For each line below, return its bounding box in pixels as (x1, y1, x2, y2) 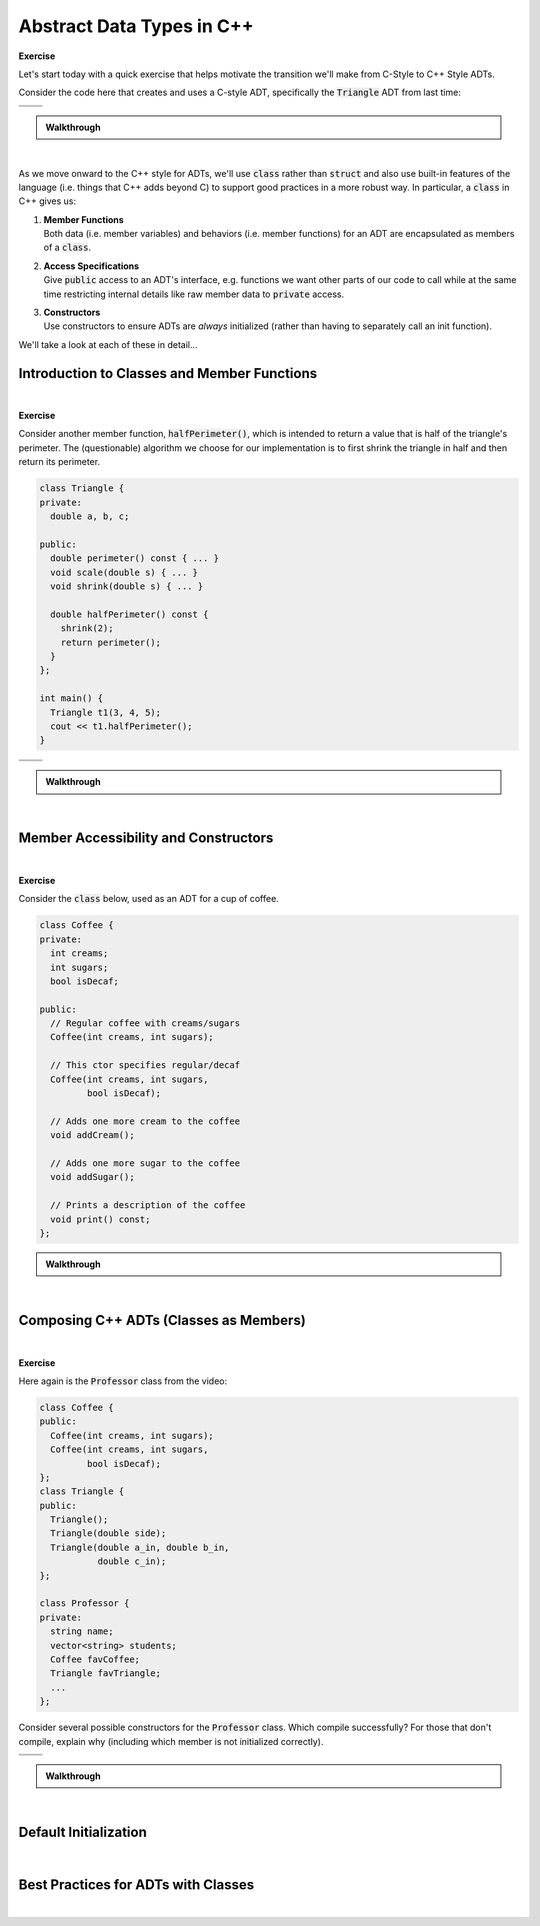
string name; (50, 1626, 114, 1637)
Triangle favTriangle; (50, 1668, 162, 1679)
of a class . (43, 241, 92, 254)
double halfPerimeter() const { (50, 608, 209, 620)
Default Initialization (18, 1824, 147, 1841)
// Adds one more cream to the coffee (50, 1115, 240, 1127)
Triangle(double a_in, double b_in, (50, 1541, 230, 1553)
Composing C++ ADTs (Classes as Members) (18, 1312, 307, 1329)
